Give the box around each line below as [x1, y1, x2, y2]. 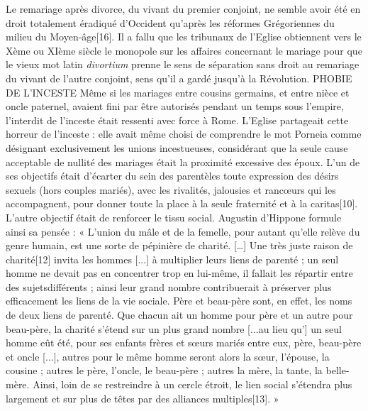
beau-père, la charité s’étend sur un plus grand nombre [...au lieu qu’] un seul [6, 321, 342, 336]
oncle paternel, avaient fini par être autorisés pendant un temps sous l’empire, [6, 99, 344, 114]
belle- [325, 363, 350, 378]
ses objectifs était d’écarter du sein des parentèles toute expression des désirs [6, 168, 339, 183]
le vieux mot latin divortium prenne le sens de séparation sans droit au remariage [6, 57, 359, 72]
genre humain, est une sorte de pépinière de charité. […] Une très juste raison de [6, 238, 353, 253]
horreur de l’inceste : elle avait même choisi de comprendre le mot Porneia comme [6, 126, 362, 141]
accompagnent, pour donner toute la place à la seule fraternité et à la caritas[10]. [6, 196, 358, 211]
